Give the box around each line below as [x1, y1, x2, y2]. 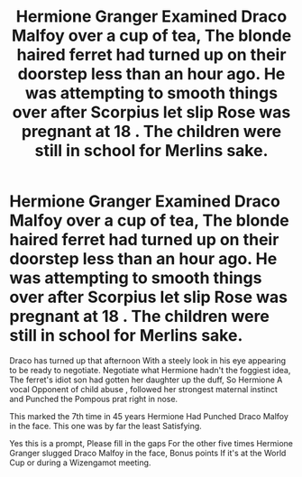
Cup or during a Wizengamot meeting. [9, 457, 151, 468]
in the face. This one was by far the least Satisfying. [9, 420, 203, 431]
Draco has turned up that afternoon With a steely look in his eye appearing [9, 354, 287, 366]
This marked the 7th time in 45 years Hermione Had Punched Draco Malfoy [9, 410, 288, 421]
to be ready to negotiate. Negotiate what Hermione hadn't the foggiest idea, [9, 364, 291, 375]
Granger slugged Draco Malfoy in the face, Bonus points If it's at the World [9, 447, 287, 458]
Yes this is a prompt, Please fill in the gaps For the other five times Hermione [9, 437, 294, 448]
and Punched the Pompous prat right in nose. [9, 393, 178, 404]
